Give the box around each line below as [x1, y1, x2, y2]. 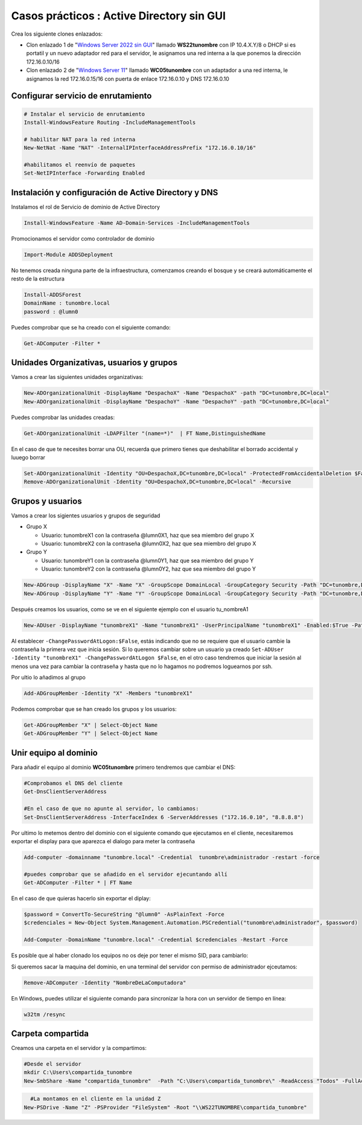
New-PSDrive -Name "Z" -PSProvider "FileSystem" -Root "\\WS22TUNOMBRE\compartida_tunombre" [24, 1104, 307, 1110]
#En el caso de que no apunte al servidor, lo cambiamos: [24, 805, 199, 812]
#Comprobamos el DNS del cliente [24, 780, 123, 786]
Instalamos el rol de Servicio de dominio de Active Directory [11, 203, 160, 210]
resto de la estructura [11, 275, 65, 282]
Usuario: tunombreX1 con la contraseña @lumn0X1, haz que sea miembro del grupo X [41, 531, 255, 539]
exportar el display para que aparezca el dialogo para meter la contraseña [11, 837, 195, 845]
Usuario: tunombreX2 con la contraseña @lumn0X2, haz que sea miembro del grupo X [41, 540, 256, 547]
